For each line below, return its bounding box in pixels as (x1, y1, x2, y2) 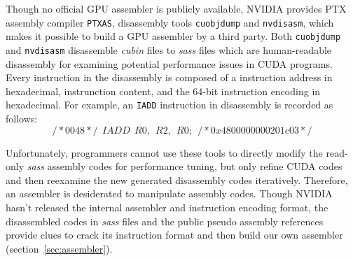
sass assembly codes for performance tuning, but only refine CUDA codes (27, 159, 342, 174)
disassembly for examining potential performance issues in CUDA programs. (6, 56, 333, 71)
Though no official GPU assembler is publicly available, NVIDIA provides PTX (6, 1, 347, 15)
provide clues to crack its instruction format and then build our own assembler (6, 227, 343, 242)
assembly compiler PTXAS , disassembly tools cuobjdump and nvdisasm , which (6, 15, 334, 29)
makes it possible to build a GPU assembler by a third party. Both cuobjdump (6, 29, 341, 43)
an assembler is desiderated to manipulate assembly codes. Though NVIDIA (6, 186, 333, 201)
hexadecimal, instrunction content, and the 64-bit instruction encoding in (6, 83, 321, 98)
